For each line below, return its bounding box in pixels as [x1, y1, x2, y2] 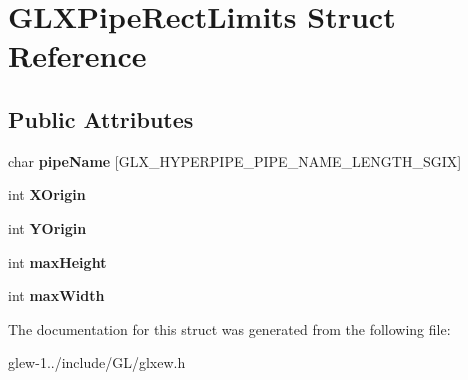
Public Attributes [8, 103, 194, 134]
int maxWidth [8, 285, 105, 306]
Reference [8, 35, 147, 76]
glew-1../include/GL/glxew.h [8, 352, 186, 373]
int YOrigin [8, 217, 87, 238]
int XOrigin [8, 184, 86, 205]
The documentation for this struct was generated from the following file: [8, 318, 451, 339]
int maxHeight [8, 251, 107, 272]
